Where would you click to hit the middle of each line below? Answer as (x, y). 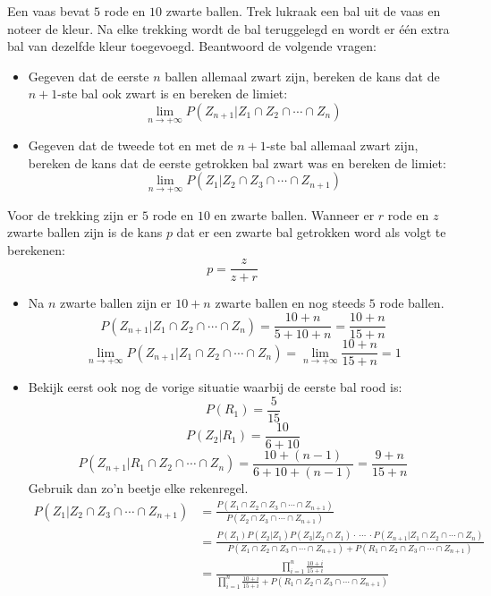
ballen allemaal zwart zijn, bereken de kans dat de (302, 76)
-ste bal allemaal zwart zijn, (342, 145)
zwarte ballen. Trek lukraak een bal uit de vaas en (303, 11)
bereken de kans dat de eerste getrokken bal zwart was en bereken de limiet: (237, 162)
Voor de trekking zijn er (73, 214)
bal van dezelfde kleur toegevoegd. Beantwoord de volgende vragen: (192, 46)
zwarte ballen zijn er (116, 303)
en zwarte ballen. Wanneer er (294, 214)
